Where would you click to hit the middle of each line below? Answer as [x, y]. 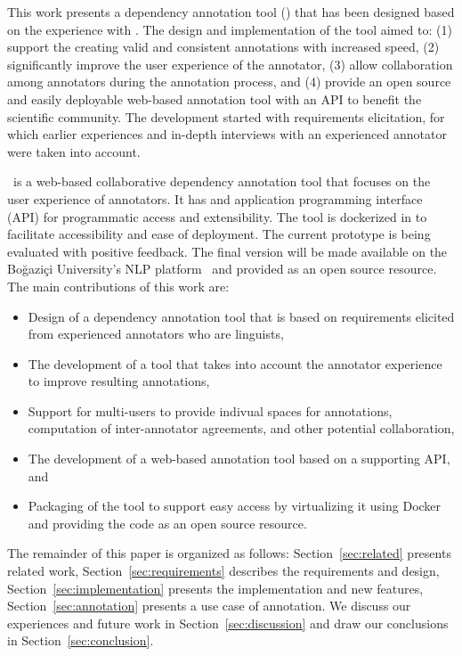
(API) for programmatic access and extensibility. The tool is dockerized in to [217, 216]
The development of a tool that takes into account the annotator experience [235, 363]
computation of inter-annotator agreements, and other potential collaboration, [241, 428]
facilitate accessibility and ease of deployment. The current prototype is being [219, 234]
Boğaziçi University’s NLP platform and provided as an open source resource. [222, 269]
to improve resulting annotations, [119, 381]
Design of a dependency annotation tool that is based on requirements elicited [241, 316]
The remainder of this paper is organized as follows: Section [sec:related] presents [229, 553]
